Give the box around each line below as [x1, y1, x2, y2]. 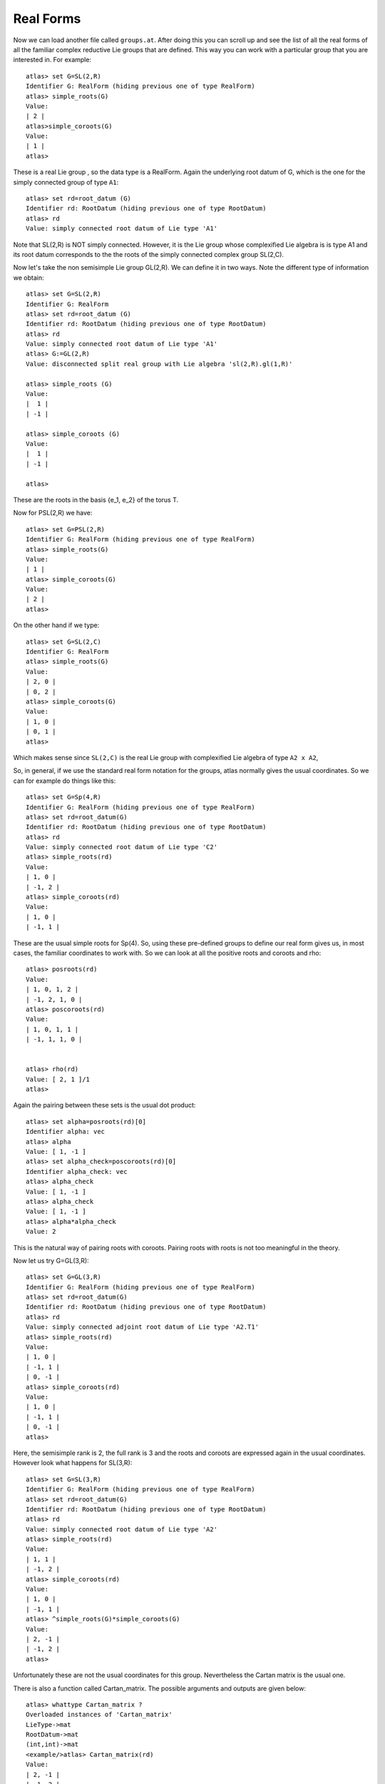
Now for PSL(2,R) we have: [13, 509, 93, 517]
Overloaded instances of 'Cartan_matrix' [26, 1710, 173, 1719]
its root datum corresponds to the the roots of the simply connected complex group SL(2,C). [13, 250, 284, 258]
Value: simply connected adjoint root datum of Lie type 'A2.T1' [26, 1323, 260, 1331]
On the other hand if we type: [13, 621, 100, 629]
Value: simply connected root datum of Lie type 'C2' [26, 843, 217, 851]
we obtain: [13, 273, 44, 282]
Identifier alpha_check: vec [26, 1167, 128, 1175]
